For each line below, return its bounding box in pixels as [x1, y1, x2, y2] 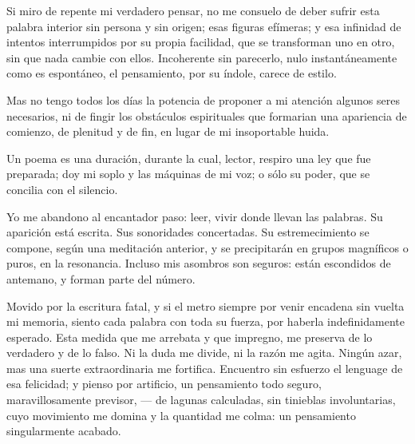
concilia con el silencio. [6, 180, 118, 197]
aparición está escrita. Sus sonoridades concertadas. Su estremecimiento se [6, 224, 370, 240]
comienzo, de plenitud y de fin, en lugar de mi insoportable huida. [6, 123, 330, 140]
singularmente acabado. [6, 422, 121, 439]
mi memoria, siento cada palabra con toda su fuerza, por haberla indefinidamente [6, 313, 405, 330]
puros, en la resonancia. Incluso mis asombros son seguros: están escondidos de [6, 255, 391, 272]
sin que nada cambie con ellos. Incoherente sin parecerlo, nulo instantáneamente [6, 49, 397, 65]
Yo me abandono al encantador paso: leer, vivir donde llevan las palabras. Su [6, 208, 383, 224]
